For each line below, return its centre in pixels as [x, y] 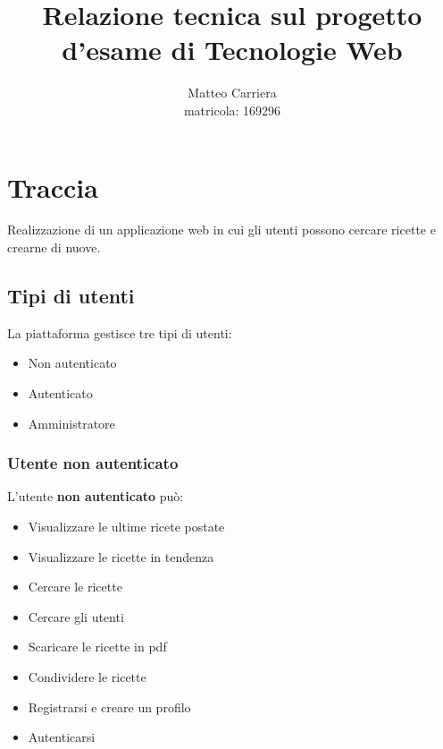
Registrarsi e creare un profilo [109, 706]
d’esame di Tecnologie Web [232, 50]
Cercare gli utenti [76, 616]
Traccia [53, 187]
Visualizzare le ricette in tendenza [121, 556]
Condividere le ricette [87, 676]
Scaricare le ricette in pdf [97, 647]
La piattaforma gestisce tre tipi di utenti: [120, 332]
